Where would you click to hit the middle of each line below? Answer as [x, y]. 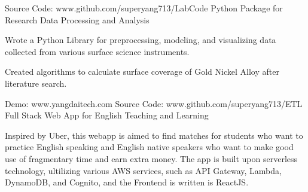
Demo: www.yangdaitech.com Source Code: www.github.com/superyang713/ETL [154, 103]
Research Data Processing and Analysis [77, 19]
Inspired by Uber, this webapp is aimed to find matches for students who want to [154, 135]
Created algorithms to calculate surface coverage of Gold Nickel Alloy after [142, 71]
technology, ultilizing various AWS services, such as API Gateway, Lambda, [143, 170]
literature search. [36, 83]
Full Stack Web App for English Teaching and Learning [107, 115]
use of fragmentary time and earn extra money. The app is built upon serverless [151, 158]
